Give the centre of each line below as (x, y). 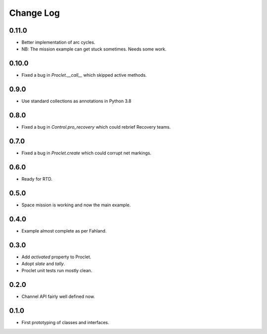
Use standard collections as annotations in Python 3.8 (76, 101)
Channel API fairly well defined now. (58, 296)
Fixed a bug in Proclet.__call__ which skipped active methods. (84, 75)
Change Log (35, 13)
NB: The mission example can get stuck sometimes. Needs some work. (94, 49)
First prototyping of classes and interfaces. (65, 323)
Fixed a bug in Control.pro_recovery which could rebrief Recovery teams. (96, 127)
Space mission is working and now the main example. (76, 205)
